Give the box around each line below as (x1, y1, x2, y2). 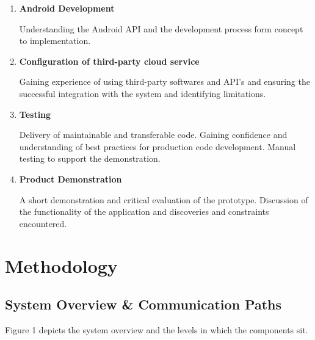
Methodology (5, 253, 118, 278)
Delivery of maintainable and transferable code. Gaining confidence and (19, 128, 288, 141)
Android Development (19, 2, 115, 14)
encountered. (19, 217, 67, 230)
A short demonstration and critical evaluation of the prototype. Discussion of (19, 193, 308, 206)
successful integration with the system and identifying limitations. (19, 87, 266, 99)
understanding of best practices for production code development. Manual (19, 140, 296, 153)
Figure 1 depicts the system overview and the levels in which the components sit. (5, 323, 308, 336)
